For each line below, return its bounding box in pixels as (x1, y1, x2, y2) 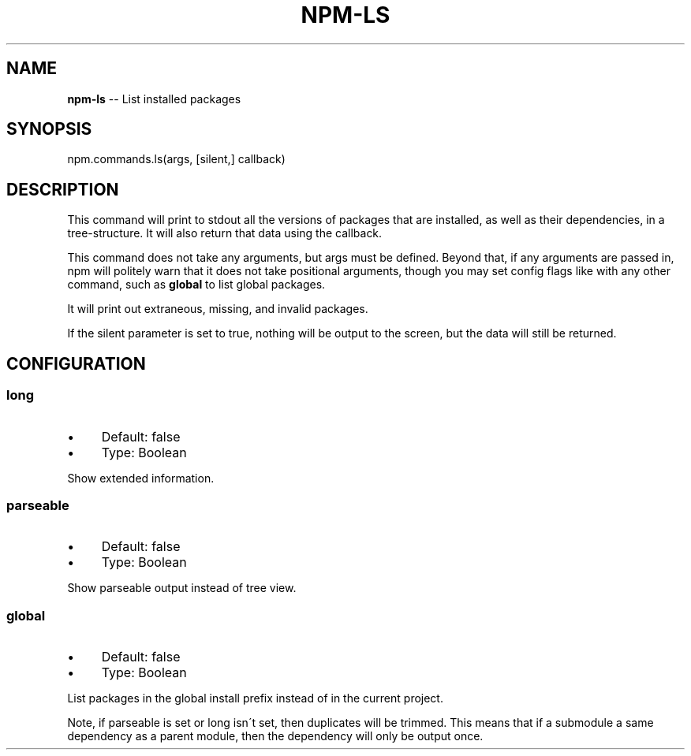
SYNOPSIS (6, 119, 92, 140)
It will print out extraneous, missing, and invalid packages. (67, 302, 368, 316)
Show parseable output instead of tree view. (67, 581, 297, 595)
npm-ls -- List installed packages (67, 91, 241, 106)
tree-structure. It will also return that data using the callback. (67, 226, 383, 240)
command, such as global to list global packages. (67, 277, 326, 292)
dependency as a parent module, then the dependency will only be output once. (67, 729, 484, 743)
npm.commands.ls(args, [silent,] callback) (67, 152, 286, 166)
